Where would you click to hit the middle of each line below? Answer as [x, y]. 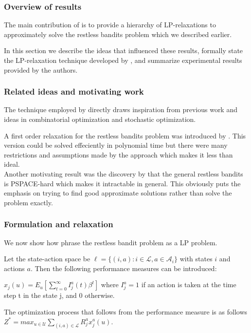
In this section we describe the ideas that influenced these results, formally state [124, 50]
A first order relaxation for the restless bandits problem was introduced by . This [125, 135]
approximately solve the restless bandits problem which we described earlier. [118, 34]
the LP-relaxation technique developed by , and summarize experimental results [123, 60]
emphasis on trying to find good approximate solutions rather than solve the [118, 193]
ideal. [12, 164]
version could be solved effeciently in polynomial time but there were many [116, 145]
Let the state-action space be [47, 259]
